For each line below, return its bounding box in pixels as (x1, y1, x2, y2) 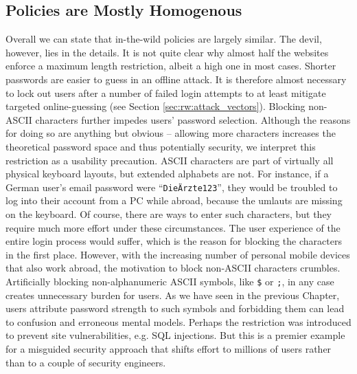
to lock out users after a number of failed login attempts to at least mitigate (5, 85, 326, 100)
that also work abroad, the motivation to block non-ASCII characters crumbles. (5, 261, 341, 275)
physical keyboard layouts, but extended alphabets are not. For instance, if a (5, 166, 329, 181)
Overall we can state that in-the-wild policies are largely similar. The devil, (5, 32, 322, 46)
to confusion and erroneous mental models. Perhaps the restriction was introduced (5, 314, 352, 329)
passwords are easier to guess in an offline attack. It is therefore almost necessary (5, 71, 347, 86)
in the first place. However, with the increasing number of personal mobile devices (5, 247, 350, 261)
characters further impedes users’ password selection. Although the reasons (35, 112, 351, 126)
